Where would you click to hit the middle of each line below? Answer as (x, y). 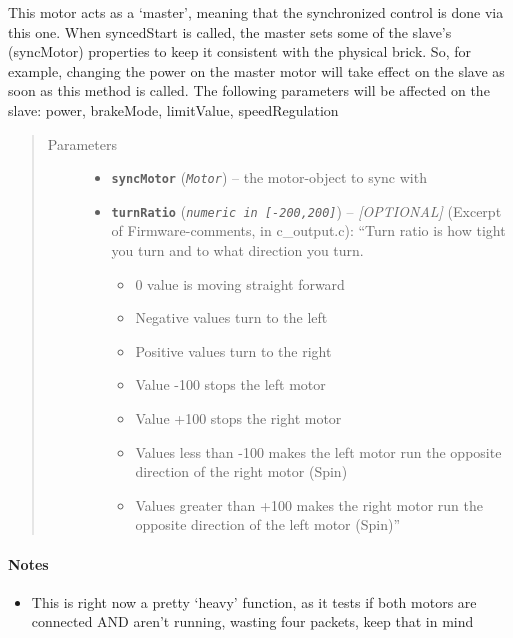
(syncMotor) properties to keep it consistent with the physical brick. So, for (239, 51)
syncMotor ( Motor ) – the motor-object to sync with (269, 177)
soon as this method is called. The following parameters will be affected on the (249, 90)
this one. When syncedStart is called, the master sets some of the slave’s (230, 31)
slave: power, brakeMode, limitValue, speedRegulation (173, 109)
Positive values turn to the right (233, 350)
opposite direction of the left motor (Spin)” (268, 524)
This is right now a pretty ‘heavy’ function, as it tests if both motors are (254, 601)
